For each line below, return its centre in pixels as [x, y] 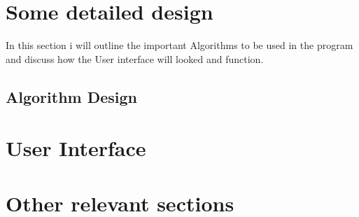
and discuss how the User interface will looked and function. [135, 58]
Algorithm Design [72, 96]
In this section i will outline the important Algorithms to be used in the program [179, 45]
